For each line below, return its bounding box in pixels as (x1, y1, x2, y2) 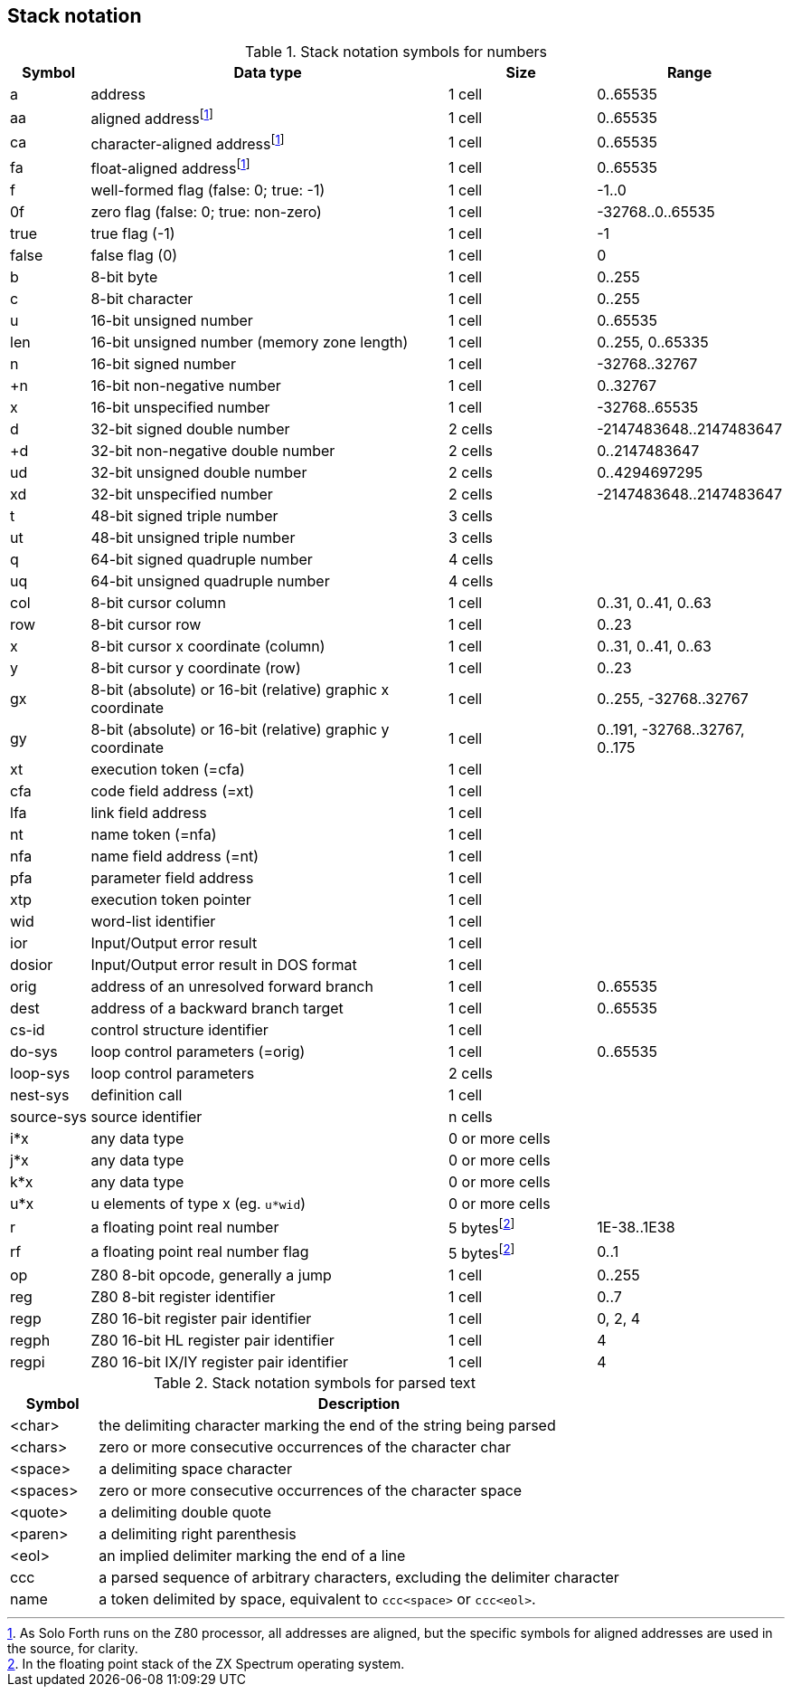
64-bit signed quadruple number (90, 550, 313, 569)
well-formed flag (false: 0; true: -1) (90, 181, 325, 200)
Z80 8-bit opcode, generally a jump (90, 1266, 332, 1285)
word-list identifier (90, 912, 216, 931)
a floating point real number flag (90, 1242, 309, 1261)
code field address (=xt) (90, 782, 255, 801)
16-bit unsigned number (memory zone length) (90, 333, 409, 352)
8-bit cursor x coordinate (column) (90, 637, 325, 656)
